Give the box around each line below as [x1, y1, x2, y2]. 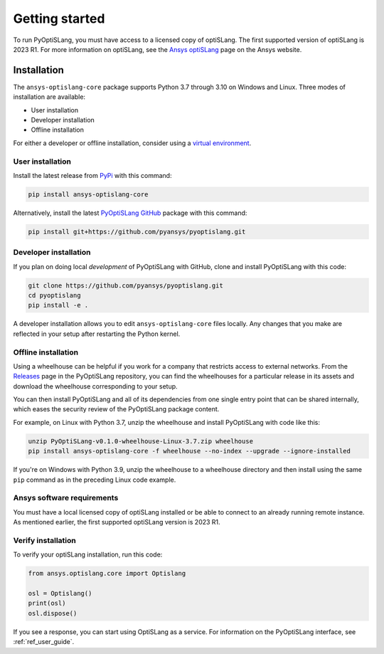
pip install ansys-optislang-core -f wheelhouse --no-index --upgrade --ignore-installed [28, 447, 351, 455]
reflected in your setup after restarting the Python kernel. [13, 329, 181, 338]
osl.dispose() [28, 609, 78, 617]
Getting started [13, 11, 105, 26]
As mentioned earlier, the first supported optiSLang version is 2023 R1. [13, 518, 220, 527]
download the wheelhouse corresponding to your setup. [13, 381, 178, 391]
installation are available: [13, 93, 85, 101]
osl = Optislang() [28, 589, 92, 598]
